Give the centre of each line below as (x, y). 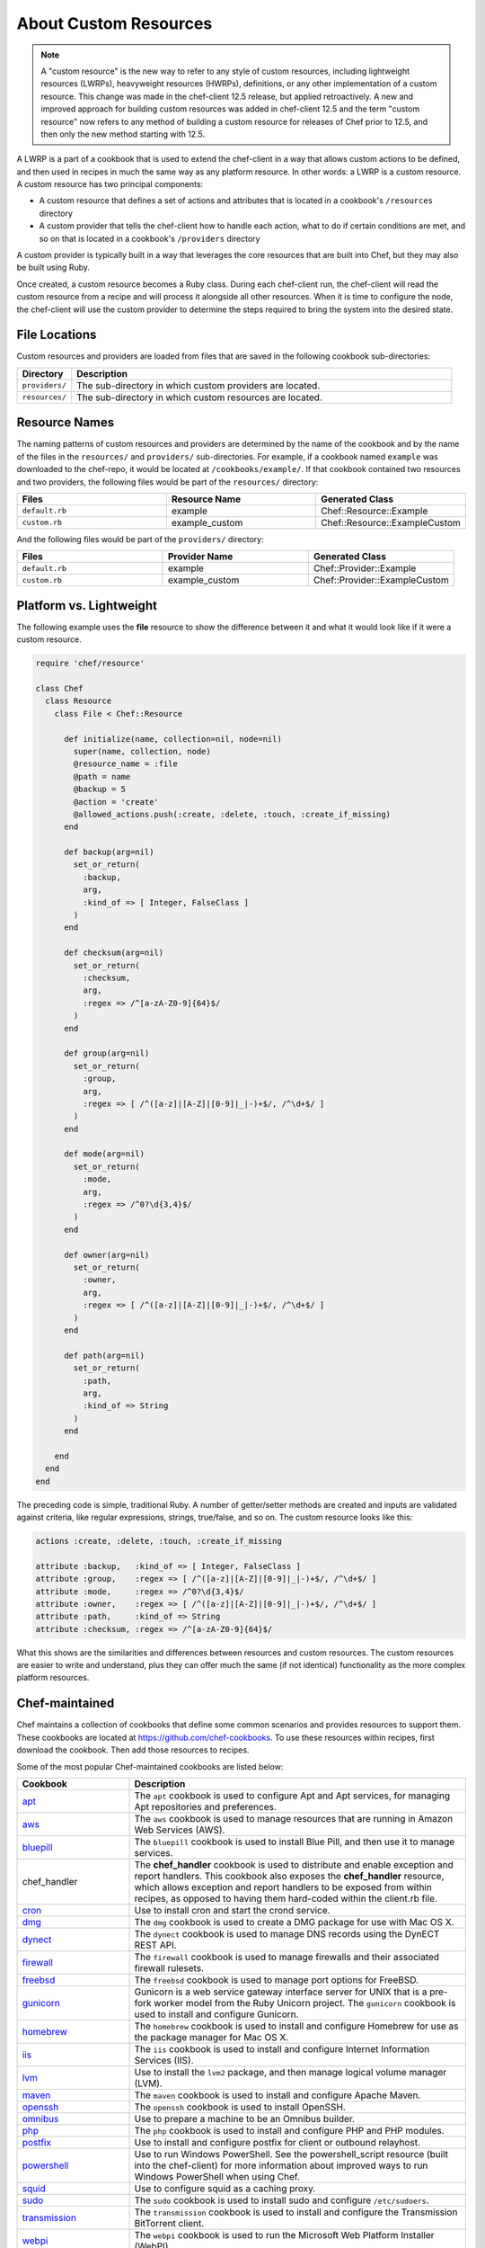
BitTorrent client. (169, 2223)
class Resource (79, 701)
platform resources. (53, 1678)
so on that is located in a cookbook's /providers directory (150, 238)
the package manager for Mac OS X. (212, 2037)
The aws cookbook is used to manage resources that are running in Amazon (294, 1818)
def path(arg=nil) (105, 1355)
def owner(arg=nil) (107, 1255)
